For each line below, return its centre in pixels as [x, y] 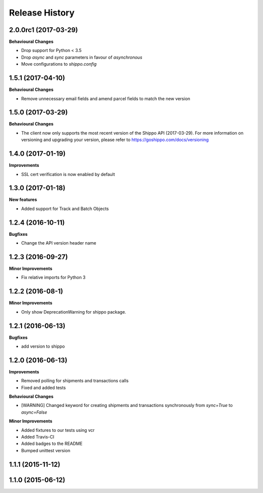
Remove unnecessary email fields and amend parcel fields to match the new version [106, 98]
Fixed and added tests [43, 387]
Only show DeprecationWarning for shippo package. [74, 312]
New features [23, 200]
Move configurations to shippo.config [59, 64]
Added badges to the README [52, 444]
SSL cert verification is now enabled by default [68, 174]
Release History [42, 13]
